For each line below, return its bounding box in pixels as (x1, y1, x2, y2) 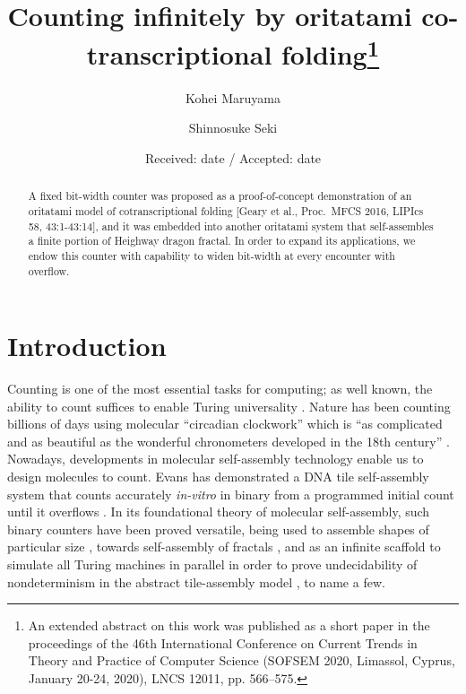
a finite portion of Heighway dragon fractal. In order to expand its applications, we (28, 233, 416, 248)
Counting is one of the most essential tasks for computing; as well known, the (7, 379, 433, 398)
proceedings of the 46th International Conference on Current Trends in (28, 633, 418, 652)
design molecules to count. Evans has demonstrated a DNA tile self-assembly (7, 467, 429, 486)
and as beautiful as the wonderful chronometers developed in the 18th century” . (7, 431, 450, 450)
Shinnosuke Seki (188, 118, 278, 137)
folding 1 (281, 32, 380, 73)
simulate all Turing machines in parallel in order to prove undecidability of (7, 555, 418, 574)
